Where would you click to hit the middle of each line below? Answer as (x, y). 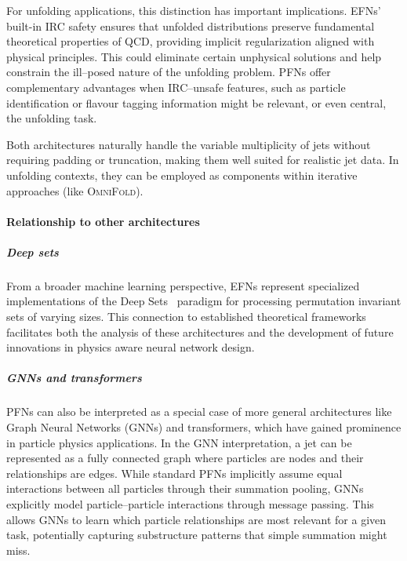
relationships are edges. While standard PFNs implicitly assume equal (174, 473)
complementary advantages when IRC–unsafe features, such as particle (176, 87)
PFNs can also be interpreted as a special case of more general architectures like (199, 412)
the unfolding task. (52, 118)
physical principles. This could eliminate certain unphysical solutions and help (194, 56)
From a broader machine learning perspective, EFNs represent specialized (183, 285)
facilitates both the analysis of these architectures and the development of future (200, 331)
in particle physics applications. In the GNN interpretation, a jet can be (179, 442)
